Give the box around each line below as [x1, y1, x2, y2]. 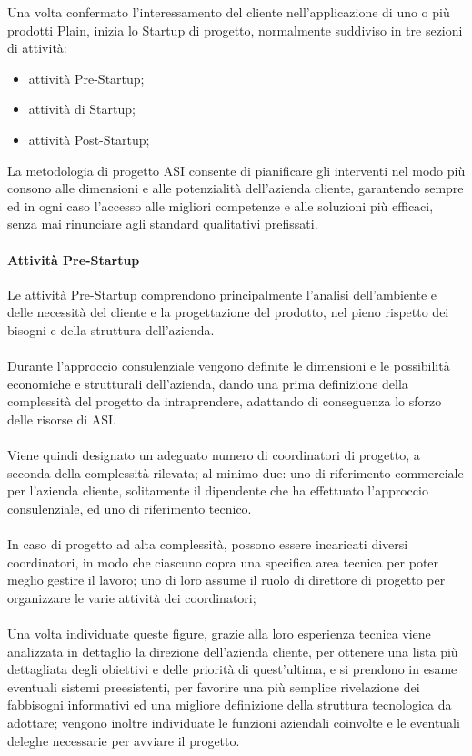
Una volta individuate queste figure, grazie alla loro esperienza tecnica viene [7, 624, 431, 643]
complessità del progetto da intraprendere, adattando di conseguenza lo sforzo [7, 392, 442, 411]
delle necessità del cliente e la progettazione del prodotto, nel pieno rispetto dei [7, 302, 449, 322]
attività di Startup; [28, 99, 136, 118]
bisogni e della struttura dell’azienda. [7, 320, 215, 339]
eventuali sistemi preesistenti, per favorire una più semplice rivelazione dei [7, 677, 420, 696]
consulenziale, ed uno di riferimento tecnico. [7, 498, 252, 517]
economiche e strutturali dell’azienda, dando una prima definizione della [7, 373, 408, 393]
